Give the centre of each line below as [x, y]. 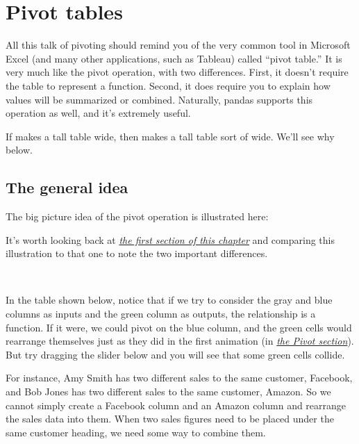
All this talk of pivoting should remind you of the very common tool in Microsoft [178, 45]
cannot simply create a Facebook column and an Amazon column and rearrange [176, 405]
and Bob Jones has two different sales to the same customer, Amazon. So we [168, 392]
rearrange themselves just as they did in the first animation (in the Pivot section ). [180, 341]
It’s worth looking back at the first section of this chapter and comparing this [170, 239]
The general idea [67, 187]
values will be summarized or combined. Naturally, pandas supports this [159, 99]
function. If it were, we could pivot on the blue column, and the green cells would [179, 327]
